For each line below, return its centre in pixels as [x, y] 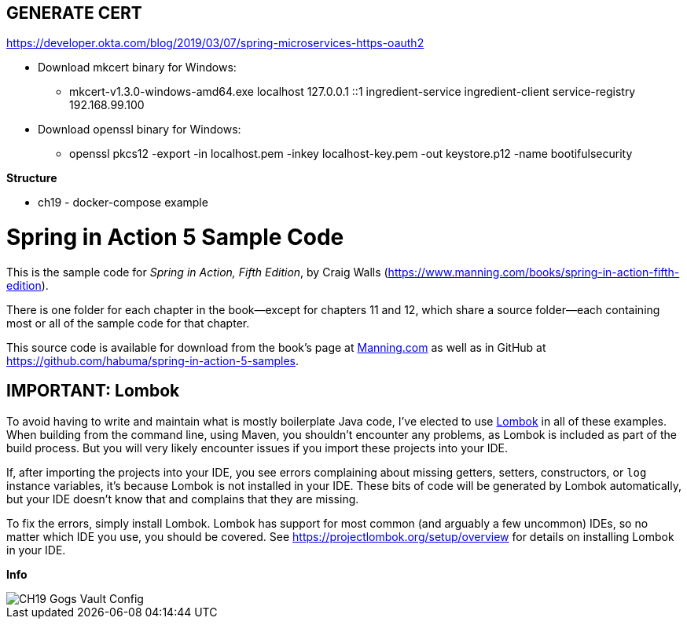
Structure [32, 178]
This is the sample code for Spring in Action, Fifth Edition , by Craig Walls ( [197, 272]
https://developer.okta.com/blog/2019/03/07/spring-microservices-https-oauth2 [215, 43]
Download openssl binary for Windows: [140, 130]
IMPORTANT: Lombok [93, 391]
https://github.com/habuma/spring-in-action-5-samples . [153, 360]
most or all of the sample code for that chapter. [128, 323]
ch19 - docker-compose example [123, 203]
